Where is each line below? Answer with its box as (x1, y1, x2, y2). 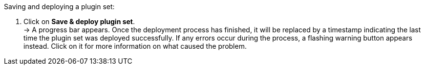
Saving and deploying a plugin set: (4, 2, 115, 11)
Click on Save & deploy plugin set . (23, 17, 135, 26)
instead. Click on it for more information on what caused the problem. (23, 42, 247, 50)
